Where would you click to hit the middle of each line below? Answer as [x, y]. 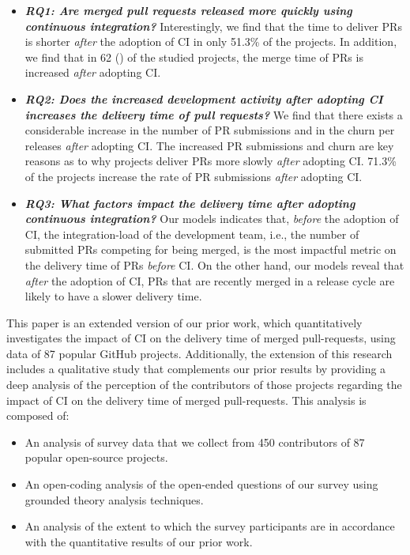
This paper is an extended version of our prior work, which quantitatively [184, 322]
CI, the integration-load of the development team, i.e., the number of [192, 234]
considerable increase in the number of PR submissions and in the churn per [210, 130]
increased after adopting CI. [93, 72]
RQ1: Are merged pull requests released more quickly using [188, 10]
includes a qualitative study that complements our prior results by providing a [196, 369]
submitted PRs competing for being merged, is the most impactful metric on [211, 249]
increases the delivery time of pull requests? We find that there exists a [214, 114]
